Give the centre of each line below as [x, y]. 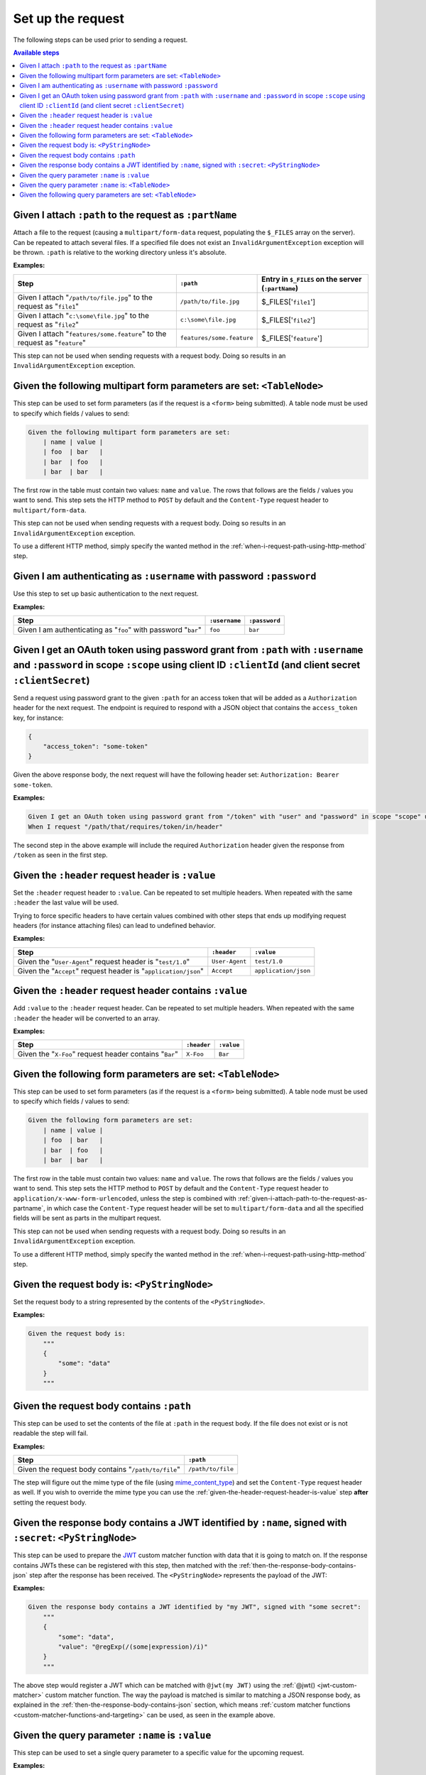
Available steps [36, 53]
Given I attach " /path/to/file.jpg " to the [85, 297]
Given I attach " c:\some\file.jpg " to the [83, 315]
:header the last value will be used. [66, 902]
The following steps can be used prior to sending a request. [100, 40]
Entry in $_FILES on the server [312, 279]
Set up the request [69, 18]
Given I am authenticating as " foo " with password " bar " [109, 630]
